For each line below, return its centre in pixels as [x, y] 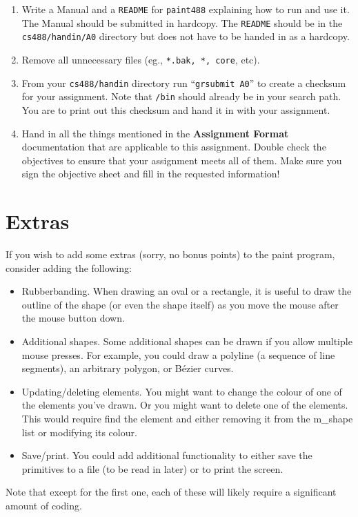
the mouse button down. [73, 318]
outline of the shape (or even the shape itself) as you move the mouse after [180, 304]
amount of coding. [44, 505]
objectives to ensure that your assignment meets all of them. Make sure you [182, 160]
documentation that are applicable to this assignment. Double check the [174, 147]
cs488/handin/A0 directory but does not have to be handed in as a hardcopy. [186, 36]
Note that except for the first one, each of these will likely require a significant [171, 492]
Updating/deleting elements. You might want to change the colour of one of [182, 391]
